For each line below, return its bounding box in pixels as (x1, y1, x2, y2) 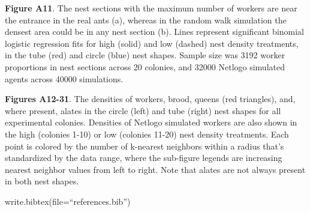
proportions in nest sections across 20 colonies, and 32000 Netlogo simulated (5, 60, 285, 73)
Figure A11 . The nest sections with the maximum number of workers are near (5, 2, 297, 14)
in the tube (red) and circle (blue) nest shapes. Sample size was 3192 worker (5, 49, 285, 61)
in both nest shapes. (5, 175, 79, 187)
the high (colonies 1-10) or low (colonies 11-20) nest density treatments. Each (5, 127, 289, 140)
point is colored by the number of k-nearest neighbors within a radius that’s (5, 139, 284, 152)
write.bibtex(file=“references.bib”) (5, 195, 131, 207)
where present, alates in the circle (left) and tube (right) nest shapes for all (5, 104, 281, 117)
